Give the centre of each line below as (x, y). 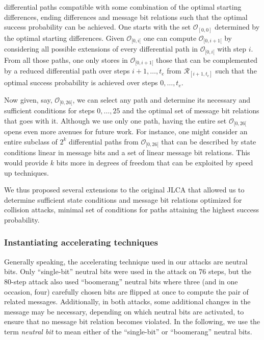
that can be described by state (209, 141)
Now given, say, (28, 99)
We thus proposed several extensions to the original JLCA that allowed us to (124, 190)
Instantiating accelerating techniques (81, 242)
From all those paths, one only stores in (66, 59)
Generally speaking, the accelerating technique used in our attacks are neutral (126, 261)
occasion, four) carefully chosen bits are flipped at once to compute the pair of (126, 291)
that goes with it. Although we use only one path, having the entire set (115, 120)
